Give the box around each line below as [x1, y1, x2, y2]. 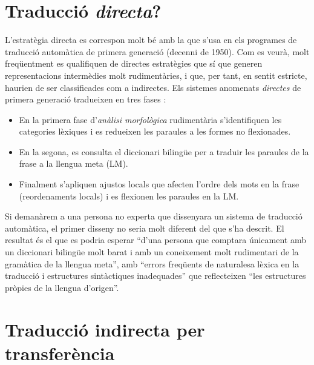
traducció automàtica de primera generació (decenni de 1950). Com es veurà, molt [5, 45, 310, 58]
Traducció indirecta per [5, 316, 205, 341]
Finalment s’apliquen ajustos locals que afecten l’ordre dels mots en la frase [19, 178, 299, 190]
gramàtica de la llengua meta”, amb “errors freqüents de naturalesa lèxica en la [5, 257, 299, 270]
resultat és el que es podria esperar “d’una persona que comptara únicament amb [5, 233, 306, 246]
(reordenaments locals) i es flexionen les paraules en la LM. [19, 189, 239, 202]
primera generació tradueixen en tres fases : [5, 93, 166, 105]
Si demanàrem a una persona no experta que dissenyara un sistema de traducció [5, 210, 303, 223]
